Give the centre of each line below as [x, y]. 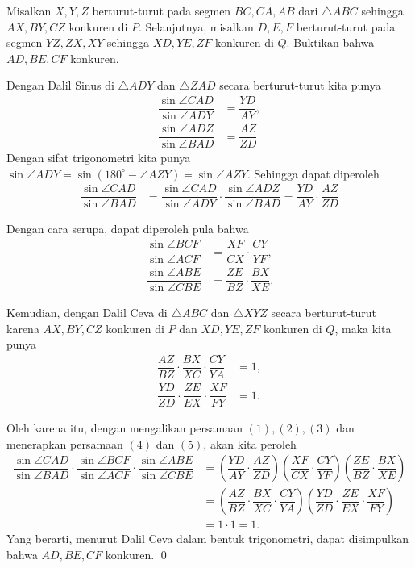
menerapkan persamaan [65, 443]
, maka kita [363, 328]
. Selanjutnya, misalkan [196, 26]
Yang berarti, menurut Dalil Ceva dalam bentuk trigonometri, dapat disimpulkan [208, 539]
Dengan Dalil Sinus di [60, 85]
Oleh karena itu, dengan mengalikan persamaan [125, 428]
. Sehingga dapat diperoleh [313, 173]
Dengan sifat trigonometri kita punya [99, 158]
